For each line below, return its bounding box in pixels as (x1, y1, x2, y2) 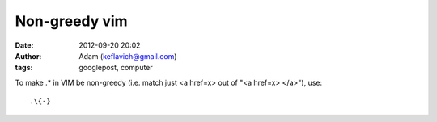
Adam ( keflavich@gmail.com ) (78, 51, 177, 61)
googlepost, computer (78, 63, 153, 73)
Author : (15, 51, 42, 61)
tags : (15, 63, 33, 73)
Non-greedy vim (15, 12, 129, 30)
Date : (15, 40, 34, 50)
